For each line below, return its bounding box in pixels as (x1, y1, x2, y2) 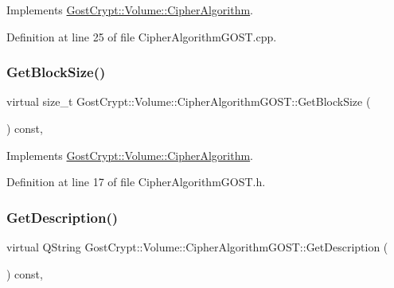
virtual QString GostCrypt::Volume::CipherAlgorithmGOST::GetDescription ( (6, 239, 388, 255)
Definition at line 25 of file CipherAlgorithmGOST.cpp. (6, 28, 277, 45)
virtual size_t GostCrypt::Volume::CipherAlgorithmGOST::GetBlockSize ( (6, 93, 371, 110)
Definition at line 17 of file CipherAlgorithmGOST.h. (6, 173, 266, 190)
